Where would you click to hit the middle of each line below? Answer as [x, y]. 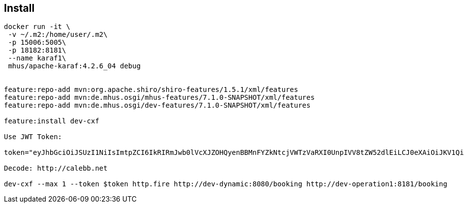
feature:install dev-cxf [52, 121]
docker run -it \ [37, 27]
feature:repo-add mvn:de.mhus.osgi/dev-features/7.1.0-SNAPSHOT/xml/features [157, 105]
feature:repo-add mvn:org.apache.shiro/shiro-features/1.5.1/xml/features [151, 90]
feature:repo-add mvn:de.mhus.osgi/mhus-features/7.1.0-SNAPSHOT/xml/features [159, 98]
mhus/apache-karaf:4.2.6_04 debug [74, 66]
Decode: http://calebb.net [56, 168]
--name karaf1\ [37, 58]
